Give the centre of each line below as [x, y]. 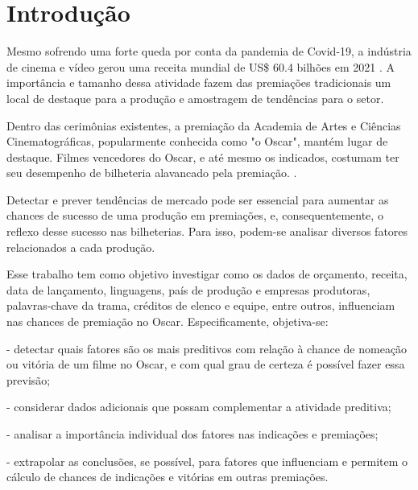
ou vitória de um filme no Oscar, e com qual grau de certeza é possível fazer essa [206, 364]
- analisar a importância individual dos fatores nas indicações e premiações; [192, 434]
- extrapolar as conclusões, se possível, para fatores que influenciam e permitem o [207, 461]
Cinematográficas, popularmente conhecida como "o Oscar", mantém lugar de [197, 141]
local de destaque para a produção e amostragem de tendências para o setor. [195, 98]
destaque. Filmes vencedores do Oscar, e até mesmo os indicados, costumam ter [203, 156]
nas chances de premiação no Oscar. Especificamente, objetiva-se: [168, 321]
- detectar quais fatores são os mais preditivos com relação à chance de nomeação [207, 348]
